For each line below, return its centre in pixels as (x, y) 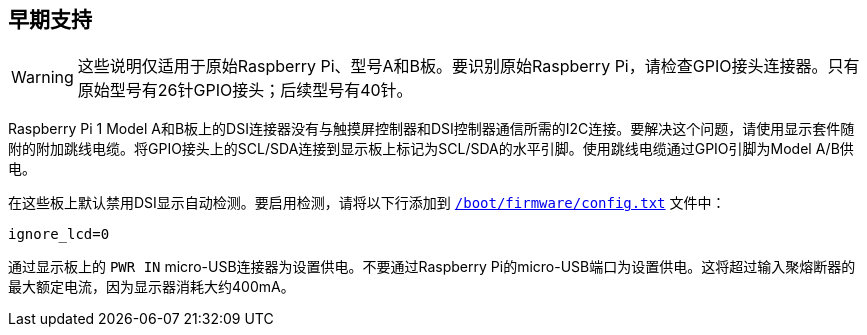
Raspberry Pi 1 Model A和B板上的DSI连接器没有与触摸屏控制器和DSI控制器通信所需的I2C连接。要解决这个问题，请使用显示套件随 (431, 129)
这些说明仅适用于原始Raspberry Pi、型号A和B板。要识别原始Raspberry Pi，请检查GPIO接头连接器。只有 (468, 66)
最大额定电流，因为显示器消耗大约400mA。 (151, 287)
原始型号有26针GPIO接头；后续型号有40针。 (245, 90)
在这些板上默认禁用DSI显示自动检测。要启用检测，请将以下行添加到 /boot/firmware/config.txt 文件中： (367, 203)
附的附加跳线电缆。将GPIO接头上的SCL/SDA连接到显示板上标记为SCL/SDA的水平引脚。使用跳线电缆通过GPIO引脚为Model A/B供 (431, 149)
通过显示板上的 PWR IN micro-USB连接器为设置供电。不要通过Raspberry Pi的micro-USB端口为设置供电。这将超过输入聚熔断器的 (432, 267)
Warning (42, 77)
